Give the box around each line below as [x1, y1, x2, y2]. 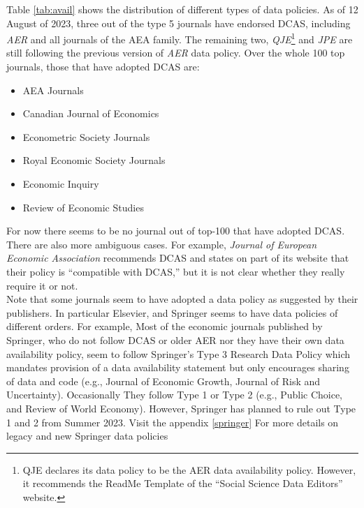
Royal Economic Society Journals [22, 153, 166, 167]
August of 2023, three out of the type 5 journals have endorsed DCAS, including [6, 15, 351, 30]
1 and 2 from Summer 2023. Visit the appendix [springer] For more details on [6, 414, 339, 429]
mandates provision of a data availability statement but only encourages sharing [6, 360, 349, 375]
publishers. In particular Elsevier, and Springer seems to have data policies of [6, 305, 338, 320]
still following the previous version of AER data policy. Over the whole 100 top [6, 45, 345, 60]
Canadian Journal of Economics [22, 106, 159, 121]
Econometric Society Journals [22, 129, 150, 144]
